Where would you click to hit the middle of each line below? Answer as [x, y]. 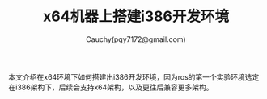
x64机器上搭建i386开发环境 [136, 16]
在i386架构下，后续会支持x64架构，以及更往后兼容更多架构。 [111, 87]
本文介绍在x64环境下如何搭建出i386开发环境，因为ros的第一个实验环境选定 [134, 76]
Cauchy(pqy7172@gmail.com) [136, 39]
